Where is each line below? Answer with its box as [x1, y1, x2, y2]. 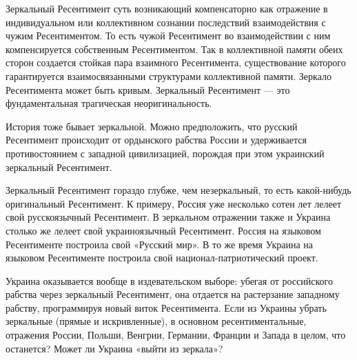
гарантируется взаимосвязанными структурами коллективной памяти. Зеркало [6, 68, 331, 83]
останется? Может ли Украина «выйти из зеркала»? [6, 341, 223, 355]
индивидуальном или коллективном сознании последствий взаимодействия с [6, 14, 326, 29]
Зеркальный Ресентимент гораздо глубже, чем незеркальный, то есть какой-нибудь [6, 183, 351, 197]
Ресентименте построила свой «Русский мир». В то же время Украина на [6, 237, 313, 251]
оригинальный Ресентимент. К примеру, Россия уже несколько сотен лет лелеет [6, 196, 342, 210]
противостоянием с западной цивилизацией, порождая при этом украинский [6, 146, 325, 160]
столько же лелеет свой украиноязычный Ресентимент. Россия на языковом [6, 223, 321, 237]
